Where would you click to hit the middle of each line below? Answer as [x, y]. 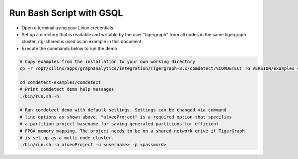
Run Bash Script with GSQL [66, 13]
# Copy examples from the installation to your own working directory [108, 61]
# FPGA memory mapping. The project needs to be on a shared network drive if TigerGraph [132, 131]
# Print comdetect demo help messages [67, 89]
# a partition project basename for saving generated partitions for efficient [119, 124]
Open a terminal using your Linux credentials [68, 28]
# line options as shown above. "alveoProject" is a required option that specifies [126, 117]
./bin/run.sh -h [39, 96]
